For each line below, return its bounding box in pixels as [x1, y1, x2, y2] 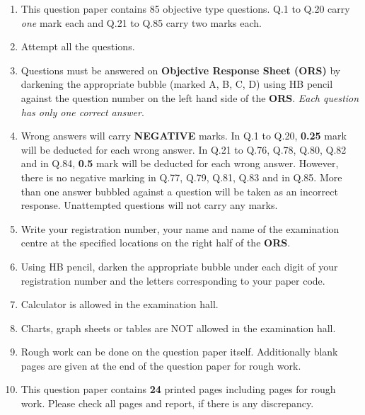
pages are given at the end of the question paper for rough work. [21, 358, 301, 373]
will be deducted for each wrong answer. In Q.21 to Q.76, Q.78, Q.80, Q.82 [21, 142, 347, 157]
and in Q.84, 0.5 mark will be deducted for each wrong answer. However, [21, 156, 339, 171]
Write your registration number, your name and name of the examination [21, 221, 340, 236]
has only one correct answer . [21, 104, 144, 119]
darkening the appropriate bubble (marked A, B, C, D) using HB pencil [21, 76, 333, 91]
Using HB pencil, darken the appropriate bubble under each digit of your [21, 258, 338, 273]
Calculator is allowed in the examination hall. [21, 297, 219, 312]
